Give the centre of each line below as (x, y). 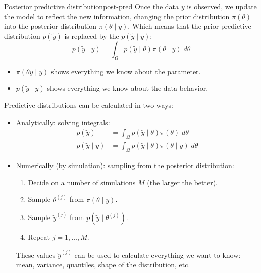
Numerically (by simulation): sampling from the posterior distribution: (125, 165)
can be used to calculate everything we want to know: (158, 255)
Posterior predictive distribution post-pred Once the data (92, 6)
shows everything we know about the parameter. (126, 71)
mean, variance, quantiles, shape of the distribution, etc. (103, 265)
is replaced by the (92, 36)
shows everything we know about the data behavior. (128, 88)
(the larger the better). (182, 182)
